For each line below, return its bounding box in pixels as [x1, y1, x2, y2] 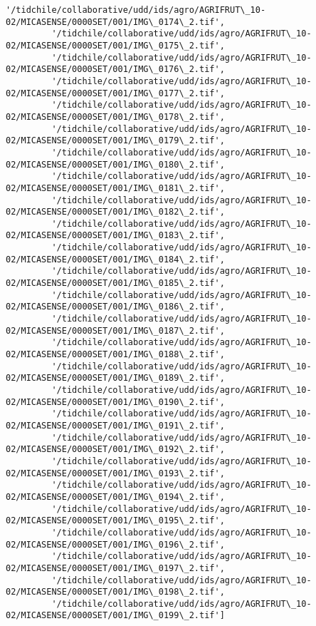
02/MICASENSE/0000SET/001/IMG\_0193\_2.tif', [6, 468, 225, 478]
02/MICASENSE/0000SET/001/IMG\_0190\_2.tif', [6, 396, 225, 407]
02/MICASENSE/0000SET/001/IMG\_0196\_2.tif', [6, 539, 225, 550]
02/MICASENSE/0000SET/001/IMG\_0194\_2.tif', [6, 491, 225, 502]
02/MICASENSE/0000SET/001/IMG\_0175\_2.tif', [6, 40, 225, 51]
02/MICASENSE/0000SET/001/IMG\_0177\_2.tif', [6, 88, 225, 98]
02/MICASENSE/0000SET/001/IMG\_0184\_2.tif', [6, 254, 225, 265]
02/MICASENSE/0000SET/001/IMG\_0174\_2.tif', [6, 16, 225, 27]
